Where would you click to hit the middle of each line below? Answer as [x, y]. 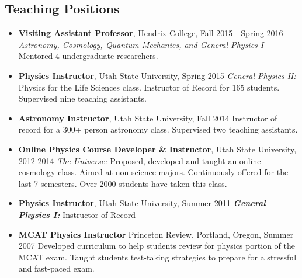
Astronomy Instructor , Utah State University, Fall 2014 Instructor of [148, 118]
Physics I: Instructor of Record [77, 214]
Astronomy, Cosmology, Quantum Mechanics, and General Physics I [141, 44]
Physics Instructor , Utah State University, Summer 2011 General [142, 203]
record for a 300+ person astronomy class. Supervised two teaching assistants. [158, 129]
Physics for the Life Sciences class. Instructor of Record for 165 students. [149, 87]
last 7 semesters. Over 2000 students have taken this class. [123, 183]
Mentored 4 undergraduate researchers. [88, 56]
